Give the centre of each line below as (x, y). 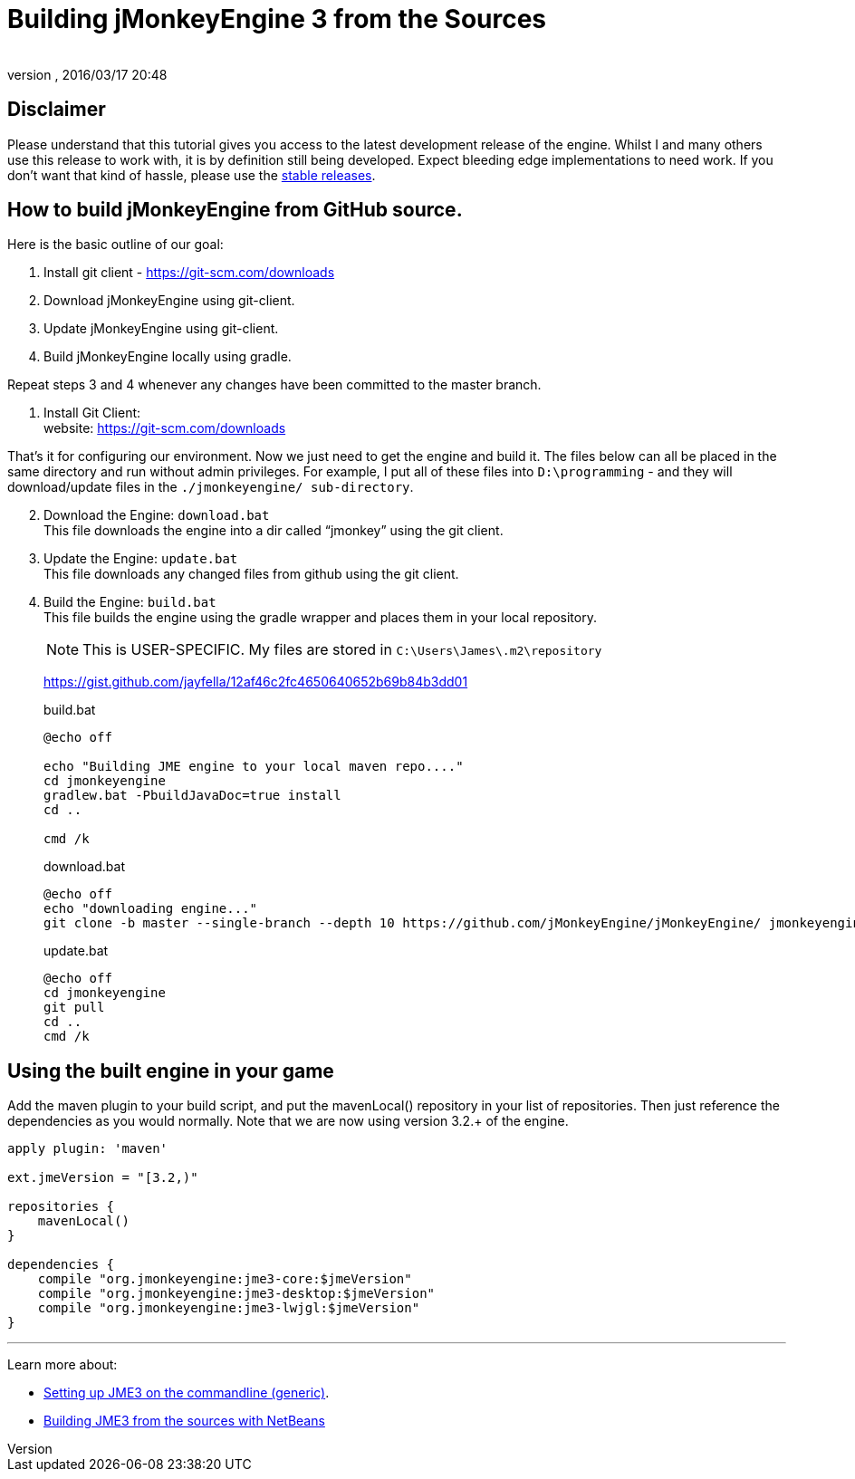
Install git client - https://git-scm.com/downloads (189, 273)
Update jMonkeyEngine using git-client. (161, 329)
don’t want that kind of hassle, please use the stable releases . (192, 175)
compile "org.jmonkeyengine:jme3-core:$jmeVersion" (225, 1279)
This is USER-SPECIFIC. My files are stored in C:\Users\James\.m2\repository (342, 650)
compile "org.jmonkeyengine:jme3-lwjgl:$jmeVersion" (229, 1308)
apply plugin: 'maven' (88, 1149)
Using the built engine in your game (171, 1071)
